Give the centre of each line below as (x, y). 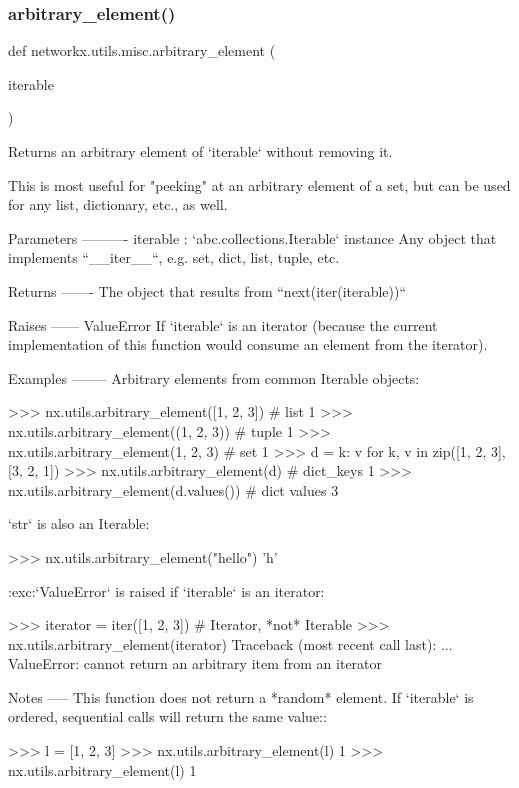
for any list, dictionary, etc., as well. (118, 204)
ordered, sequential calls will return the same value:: (167, 716)
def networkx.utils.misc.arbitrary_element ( (142, 50)
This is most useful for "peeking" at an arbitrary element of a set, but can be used (259, 184)
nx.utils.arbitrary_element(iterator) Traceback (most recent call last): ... (230, 643)
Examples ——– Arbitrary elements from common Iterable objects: (214, 377)
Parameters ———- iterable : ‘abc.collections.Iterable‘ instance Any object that (252, 237)
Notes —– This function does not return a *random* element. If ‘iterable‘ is (241, 696)
